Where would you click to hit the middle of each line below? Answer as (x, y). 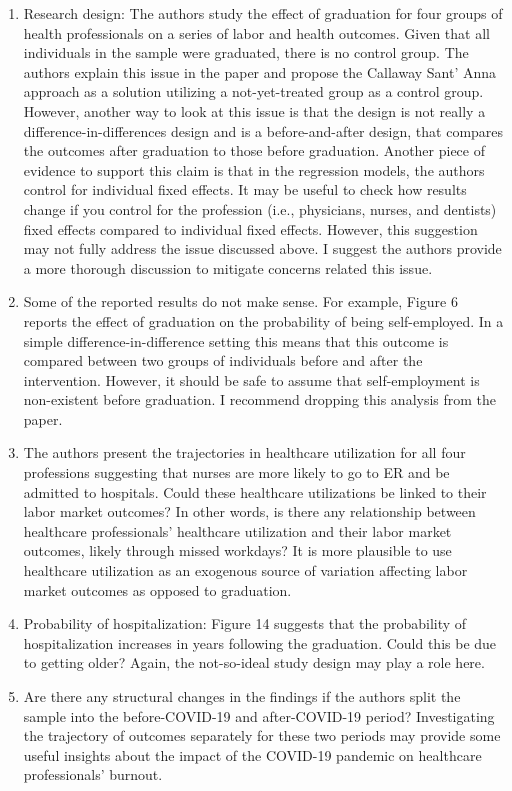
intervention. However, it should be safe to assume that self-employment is (251, 379)
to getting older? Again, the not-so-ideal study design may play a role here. (254, 662)
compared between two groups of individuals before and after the (223, 360)
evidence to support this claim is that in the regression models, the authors (254, 169)
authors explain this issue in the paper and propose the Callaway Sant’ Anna (260, 71)
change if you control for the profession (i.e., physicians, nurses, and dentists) (260, 208)
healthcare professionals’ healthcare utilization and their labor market (237, 530)
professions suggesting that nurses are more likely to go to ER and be (236, 472)
